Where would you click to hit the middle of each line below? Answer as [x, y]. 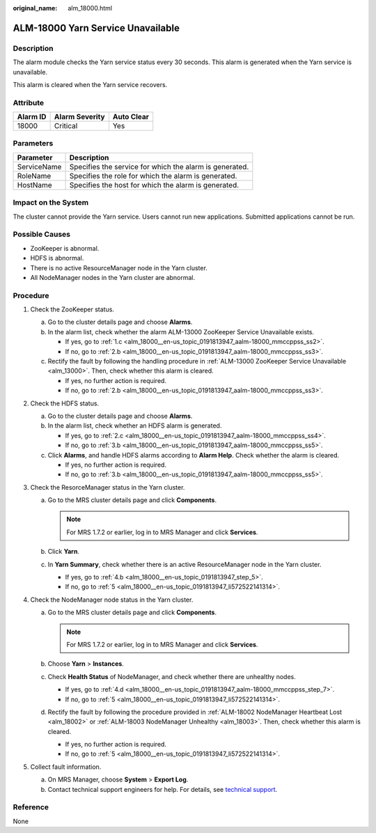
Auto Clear [131, 117]
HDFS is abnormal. [57, 258]
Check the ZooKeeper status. [72, 309]
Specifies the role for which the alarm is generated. [153, 176]
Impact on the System [51, 203]
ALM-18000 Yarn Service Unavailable [96, 28]
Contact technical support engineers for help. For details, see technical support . [163, 789]
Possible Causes [42, 235]
